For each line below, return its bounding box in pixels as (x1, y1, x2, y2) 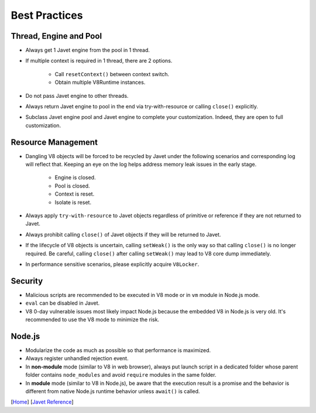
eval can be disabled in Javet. (25, 299, 99, 307)
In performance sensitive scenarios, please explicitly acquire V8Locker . (25, 261, 200, 268)
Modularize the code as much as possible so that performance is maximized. (25, 346, 211, 354)
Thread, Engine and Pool (11, 31, 102, 41)
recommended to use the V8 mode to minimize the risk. (25, 316, 160, 323)
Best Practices (11, 9, 83, 22)
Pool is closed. (54, 182, 90, 189)
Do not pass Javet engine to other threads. (25, 92, 129, 99)
